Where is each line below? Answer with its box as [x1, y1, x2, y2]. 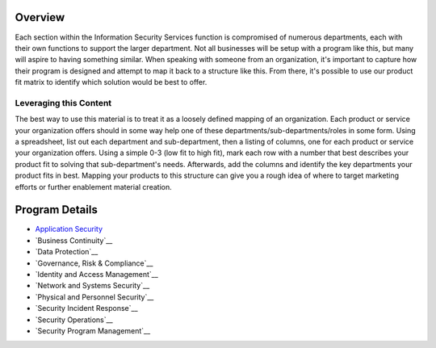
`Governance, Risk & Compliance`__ [35, 258, 153, 268]
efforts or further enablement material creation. [15, 182, 173, 191]
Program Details [15, 203, 99, 217]
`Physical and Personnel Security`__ [35, 291, 154, 302]
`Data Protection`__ [35, 247, 99, 257]
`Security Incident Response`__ [35, 304, 138, 313]
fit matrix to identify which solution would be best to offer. [15, 78, 208, 87]
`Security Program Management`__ [35, 325, 151, 335]
